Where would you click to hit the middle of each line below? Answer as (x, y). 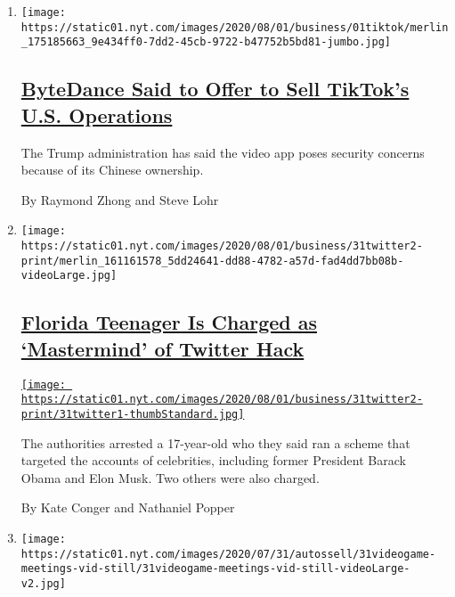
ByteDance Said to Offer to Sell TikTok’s (215, 89)
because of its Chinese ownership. (112, 170)
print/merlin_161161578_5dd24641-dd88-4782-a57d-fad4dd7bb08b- (212, 261)
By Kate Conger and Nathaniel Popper (128, 507)
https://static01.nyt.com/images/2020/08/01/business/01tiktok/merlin (235, 27)
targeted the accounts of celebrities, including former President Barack (213, 460)
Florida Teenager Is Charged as (169, 322)
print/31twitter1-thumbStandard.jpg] (133, 414)
